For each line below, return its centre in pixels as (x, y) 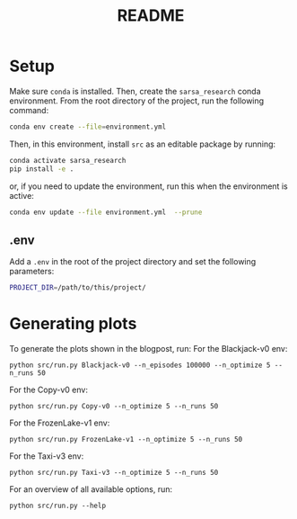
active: (22, 195)
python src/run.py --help (57, 506)
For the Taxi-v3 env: (47, 456)
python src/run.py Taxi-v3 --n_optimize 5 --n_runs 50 (114, 473)
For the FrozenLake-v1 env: (60, 423)
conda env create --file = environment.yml (88, 127)
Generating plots (73, 324)
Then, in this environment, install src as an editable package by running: (143, 144)
